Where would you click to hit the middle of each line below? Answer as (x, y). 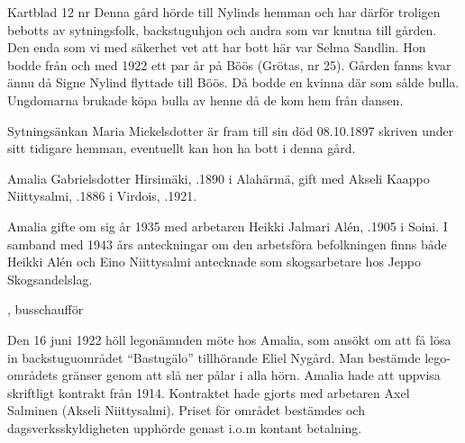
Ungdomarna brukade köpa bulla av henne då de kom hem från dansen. (205, 99)
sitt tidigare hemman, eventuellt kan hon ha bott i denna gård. (182, 148)
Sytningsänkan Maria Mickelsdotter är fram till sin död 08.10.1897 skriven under (231, 130)
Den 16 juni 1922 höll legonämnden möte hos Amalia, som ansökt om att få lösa (229, 339)
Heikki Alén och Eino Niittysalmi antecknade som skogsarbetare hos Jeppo (214, 262)
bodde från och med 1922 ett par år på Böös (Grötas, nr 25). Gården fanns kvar (229, 64)
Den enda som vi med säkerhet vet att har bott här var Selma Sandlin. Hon (217, 47)
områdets (33, 375)
